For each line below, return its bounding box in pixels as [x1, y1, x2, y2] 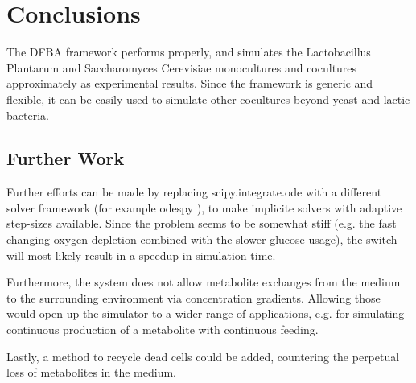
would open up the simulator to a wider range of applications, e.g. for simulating [6, 305, 405, 322]
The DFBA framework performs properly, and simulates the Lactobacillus [6, 43, 371, 60]
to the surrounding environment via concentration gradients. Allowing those [6, 289, 381, 306]
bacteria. [6, 106, 49, 123]
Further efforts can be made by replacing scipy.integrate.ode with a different [6, 183, 382, 200]
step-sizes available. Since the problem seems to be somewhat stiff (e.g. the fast [6, 215, 397, 232]
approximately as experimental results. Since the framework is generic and [6, 75, 373, 92]
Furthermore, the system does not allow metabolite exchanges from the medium [6, 274, 401, 290]
